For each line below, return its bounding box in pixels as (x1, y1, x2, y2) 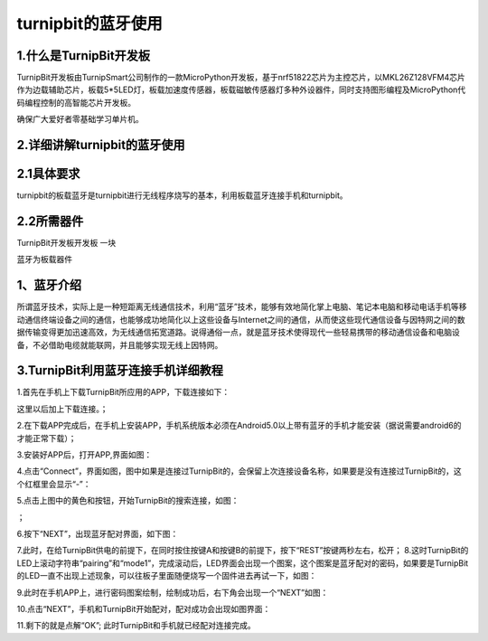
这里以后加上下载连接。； (16, 403, 108, 414)
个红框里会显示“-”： (16, 478, 91, 489)
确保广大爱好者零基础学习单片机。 (16, 114, 144, 125)
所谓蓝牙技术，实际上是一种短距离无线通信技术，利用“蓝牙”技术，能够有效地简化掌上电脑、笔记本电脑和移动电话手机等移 (16, 301, 467, 312)
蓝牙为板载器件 (16, 254, 72, 265)
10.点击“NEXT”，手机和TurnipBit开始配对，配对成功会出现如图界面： (16, 603, 271, 614)
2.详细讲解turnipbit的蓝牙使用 (16, 137, 185, 153)
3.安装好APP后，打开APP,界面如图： (16, 449, 153, 460)
